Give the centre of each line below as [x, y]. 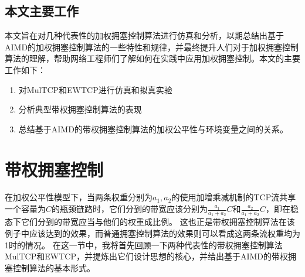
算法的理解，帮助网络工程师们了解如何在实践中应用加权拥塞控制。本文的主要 [152, 58]
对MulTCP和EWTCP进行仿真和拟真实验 [95, 89]
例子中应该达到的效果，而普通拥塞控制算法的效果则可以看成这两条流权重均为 [152, 233]
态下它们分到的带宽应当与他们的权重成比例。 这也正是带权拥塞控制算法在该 [150, 222]
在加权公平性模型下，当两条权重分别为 [79, 197]
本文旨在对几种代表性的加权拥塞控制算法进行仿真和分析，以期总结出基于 [144, 35]
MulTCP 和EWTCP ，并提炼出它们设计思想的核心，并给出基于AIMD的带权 [147, 256]
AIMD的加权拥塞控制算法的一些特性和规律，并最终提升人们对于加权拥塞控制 [152, 47]
